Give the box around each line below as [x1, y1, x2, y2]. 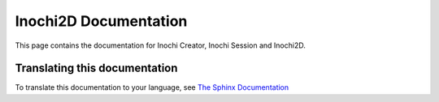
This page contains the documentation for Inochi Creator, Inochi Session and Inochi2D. [15, 40, 306, 50]
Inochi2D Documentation [15, 12, 188, 30]
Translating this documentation [15, 62, 178, 75]
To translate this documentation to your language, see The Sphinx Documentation [15, 83, 289, 92]
